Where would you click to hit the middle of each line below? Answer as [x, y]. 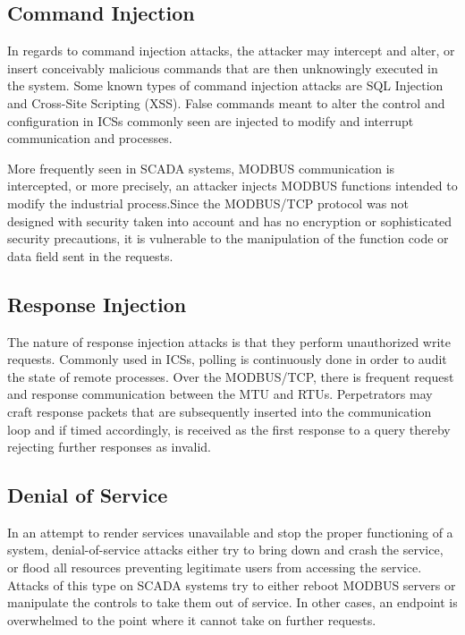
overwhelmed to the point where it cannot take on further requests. [192, 619]
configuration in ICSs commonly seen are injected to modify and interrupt [211, 120]
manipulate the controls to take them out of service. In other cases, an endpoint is [232, 602]
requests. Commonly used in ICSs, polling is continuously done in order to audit [227, 359]
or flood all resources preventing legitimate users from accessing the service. [215, 567]
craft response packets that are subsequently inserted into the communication [220, 411]
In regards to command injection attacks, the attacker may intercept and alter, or [231, 51]
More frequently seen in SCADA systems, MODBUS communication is [201, 168]
